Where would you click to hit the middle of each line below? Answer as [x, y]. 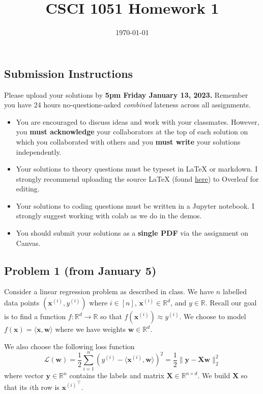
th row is [46, 387]
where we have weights [90, 329]
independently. [39, 151]
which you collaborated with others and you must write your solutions [128, 141]
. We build [214, 375]
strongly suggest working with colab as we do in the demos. [109, 216]
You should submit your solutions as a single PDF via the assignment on [132, 233]
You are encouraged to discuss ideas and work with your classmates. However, [138, 121]
